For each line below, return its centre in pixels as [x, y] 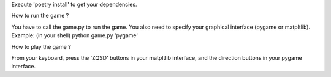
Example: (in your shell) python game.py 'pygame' [74, 35]
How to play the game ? [41, 46]
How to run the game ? [40, 16]
